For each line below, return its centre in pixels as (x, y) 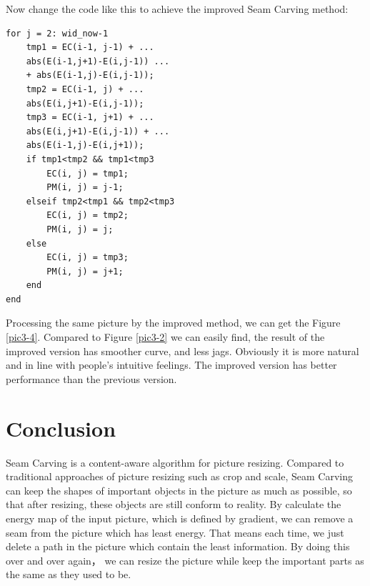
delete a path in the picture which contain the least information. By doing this (178, 546)
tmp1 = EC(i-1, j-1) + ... (90, 48)
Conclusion (61, 428)
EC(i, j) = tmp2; (87, 215)
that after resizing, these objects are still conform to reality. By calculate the (174, 504)
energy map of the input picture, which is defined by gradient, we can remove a (180, 518)
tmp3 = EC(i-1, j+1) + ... (90, 118)
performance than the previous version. (91, 378)
